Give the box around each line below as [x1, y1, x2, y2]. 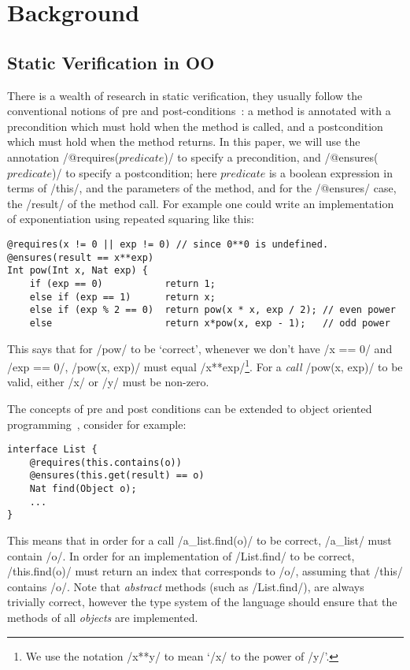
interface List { [7, 444, 98, 456]
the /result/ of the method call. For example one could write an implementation [7, 195, 394, 211]
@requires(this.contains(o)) [29, 456, 182, 468]
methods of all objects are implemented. [7, 609, 198, 626]
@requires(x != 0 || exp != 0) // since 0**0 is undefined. [7, 238, 329, 250]
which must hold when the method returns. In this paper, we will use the [7, 133, 360, 150]
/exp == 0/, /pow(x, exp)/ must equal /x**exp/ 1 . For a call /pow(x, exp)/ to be [7, 356, 403, 374]
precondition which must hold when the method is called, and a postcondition [7, 117, 383, 134]
